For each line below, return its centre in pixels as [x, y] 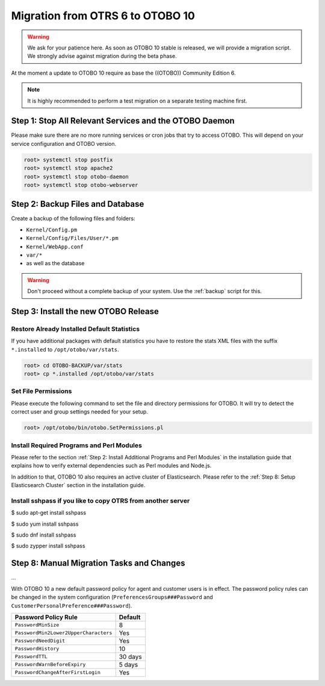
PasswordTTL [31, 657]
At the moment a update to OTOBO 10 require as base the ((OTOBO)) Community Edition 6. [123, 73]
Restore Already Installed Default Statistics [76, 329]
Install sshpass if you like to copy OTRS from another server [101, 500]
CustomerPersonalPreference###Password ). [72, 605]
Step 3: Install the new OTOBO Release [85, 311]
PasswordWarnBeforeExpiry [50, 665]
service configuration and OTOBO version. [64, 143]
